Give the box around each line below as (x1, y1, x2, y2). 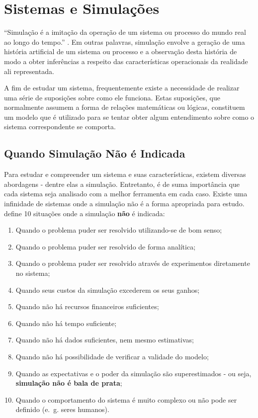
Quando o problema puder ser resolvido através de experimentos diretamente (15, 258, 250, 268)
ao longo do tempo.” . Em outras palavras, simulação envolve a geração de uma (4, 36, 245, 47)
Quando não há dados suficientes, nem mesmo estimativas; (15, 334, 194, 345)
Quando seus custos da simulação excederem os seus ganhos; (15, 284, 200, 295)
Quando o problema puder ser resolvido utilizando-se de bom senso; (15, 225, 222, 235)
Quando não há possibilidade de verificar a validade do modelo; (15, 351, 209, 361)
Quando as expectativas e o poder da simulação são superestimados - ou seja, (15, 368, 252, 378)
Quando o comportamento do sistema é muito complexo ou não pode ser (15, 394, 237, 405)
